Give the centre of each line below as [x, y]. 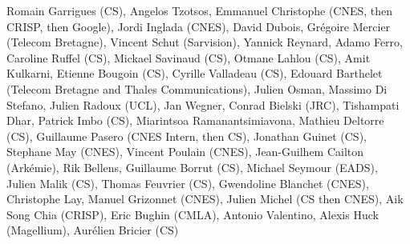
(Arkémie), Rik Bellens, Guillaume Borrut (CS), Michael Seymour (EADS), [192, 167]
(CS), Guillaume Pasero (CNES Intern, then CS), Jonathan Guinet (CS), [187, 136]
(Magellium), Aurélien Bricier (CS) [93, 230]
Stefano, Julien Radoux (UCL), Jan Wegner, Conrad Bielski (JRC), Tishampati [203, 104]
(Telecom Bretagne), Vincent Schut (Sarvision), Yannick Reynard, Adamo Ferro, [205, 42]
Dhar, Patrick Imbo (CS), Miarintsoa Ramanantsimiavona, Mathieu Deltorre [195, 120]
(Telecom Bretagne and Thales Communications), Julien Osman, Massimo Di [197, 88]
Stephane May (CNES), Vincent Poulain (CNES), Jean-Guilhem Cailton [185, 152]
